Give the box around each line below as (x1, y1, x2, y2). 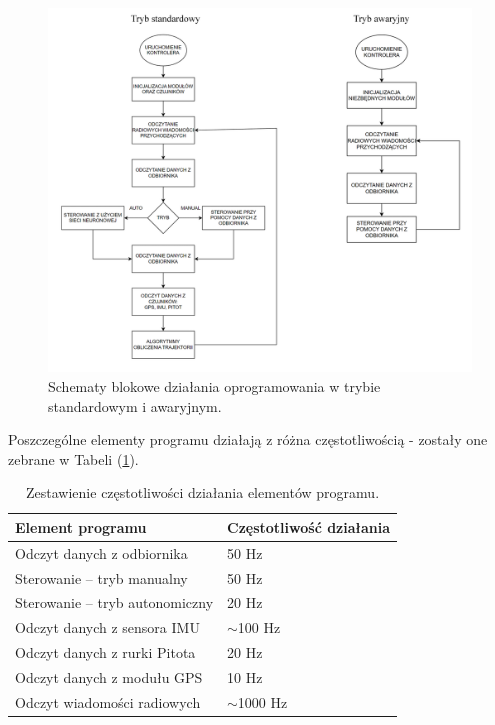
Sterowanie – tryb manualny (15, 567, 188, 588)
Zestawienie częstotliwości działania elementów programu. (26, 482, 380, 503)
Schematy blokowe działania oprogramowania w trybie (48, 375, 381, 396)
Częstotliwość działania (227, 516, 391, 537)
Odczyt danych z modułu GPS (15, 667, 203, 687)
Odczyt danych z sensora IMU (15, 617, 200, 638)
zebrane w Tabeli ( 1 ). (8, 448, 139, 469)
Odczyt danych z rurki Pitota (15, 642, 196, 663)
